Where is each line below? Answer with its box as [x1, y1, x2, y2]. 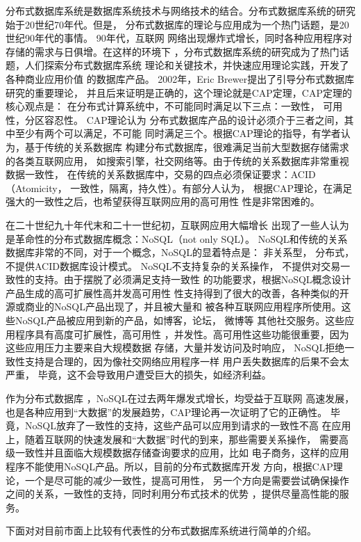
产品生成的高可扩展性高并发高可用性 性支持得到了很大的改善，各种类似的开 [6, 285, 349, 300]
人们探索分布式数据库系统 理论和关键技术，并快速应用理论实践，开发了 [24, 58, 349, 72]
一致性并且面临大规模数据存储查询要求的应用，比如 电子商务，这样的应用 [15, 445, 349, 460]
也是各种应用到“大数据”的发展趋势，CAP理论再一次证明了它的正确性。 [6, 404, 328, 419]
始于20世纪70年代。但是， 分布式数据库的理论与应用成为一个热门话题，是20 [6, 17, 349, 31]
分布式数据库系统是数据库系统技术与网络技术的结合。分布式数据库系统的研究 [6, 3, 355, 17]
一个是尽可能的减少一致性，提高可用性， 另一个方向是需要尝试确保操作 [24, 472, 349, 487]
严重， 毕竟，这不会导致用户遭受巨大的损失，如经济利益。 [6, 367, 271, 382]
